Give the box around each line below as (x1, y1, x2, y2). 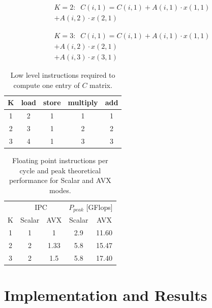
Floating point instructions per (12, 155, 108, 165)
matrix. (89, 79, 112, 90)
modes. (49, 184, 71, 195)
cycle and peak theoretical (19, 165, 101, 175)
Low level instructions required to (10, 70, 115, 80)
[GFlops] (86, 201, 113, 212)
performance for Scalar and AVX (9, 175, 111, 186)
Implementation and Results (4, 285, 207, 305)
